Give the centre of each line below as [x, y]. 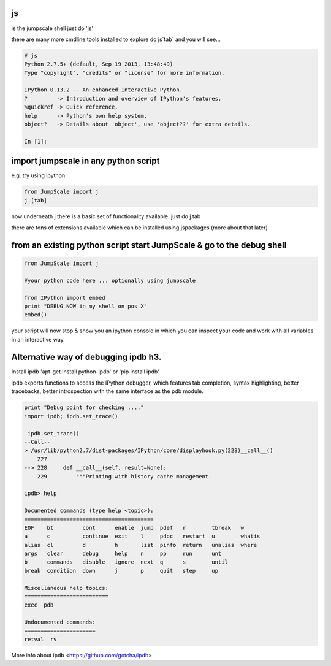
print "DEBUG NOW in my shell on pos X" [86, 306]
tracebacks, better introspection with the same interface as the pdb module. [107, 391]
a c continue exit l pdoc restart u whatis [142, 536]
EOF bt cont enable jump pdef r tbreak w [134, 528]
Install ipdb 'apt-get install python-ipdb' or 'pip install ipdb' [85, 372]
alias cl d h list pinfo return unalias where [141, 545]
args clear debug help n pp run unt [123, 554]
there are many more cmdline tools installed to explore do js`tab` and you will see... [116, 39]
